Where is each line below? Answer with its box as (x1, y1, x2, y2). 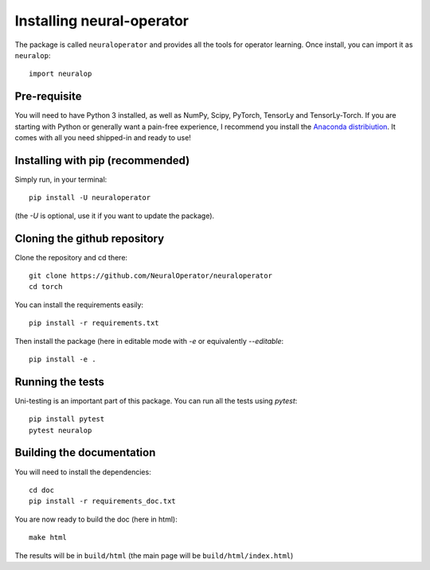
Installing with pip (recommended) (14, 154, 190, 167)
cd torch (29, 283, 63, 291)
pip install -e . (29, 354, 96, 364)
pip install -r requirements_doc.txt (29, 497, 177, 506)
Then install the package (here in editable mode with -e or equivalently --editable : (14, 336, 284, 346)
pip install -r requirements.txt (29, 318, 159, 328)
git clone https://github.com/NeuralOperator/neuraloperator (29, 271, 272, 280)
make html (29, 533, 67, 542)
